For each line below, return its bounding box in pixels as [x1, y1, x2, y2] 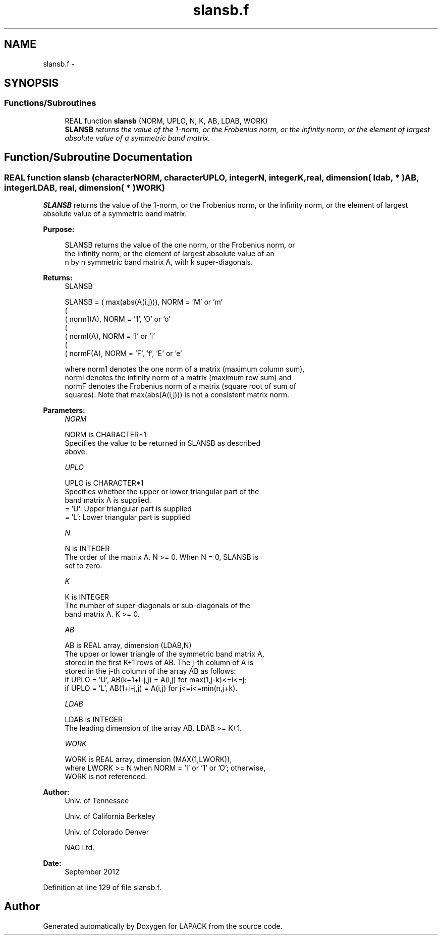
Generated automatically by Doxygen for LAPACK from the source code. [43, 921, 283, 930]
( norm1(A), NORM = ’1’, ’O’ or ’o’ [65, 315, 171, 324]
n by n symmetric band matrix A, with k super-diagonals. [65, 258, 253, 267]
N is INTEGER [65, 544, 110, 553]
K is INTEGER [65, 593, 109, 602]
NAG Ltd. [65, 843, 95, 852]
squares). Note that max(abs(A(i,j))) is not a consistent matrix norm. [65, 390, 289, 399]
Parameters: [43, 406, 85, 415]
